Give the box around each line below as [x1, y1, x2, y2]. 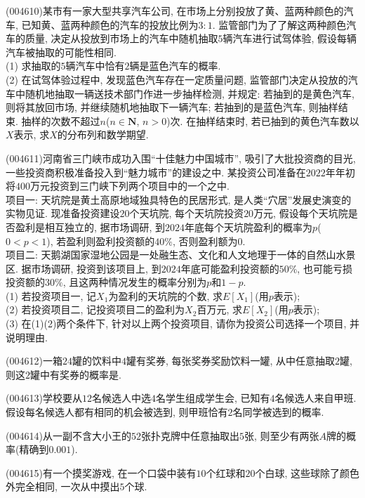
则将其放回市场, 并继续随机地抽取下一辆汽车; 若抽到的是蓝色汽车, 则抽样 [6, 100, 338, 114]
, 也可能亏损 [297, 261, 352, 275]
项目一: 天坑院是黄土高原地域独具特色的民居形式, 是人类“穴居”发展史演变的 [6, 192, 352, 207]
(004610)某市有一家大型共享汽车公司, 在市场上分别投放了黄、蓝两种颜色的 [6, 4, 344, 18]
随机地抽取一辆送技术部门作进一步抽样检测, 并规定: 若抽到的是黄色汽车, [25, 86, 354, 100]
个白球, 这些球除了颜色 [255, 465, 360, 480]
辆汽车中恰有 [65, 58, 125, 73]
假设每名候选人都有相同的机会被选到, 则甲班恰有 [6, 405, 228, 419]
